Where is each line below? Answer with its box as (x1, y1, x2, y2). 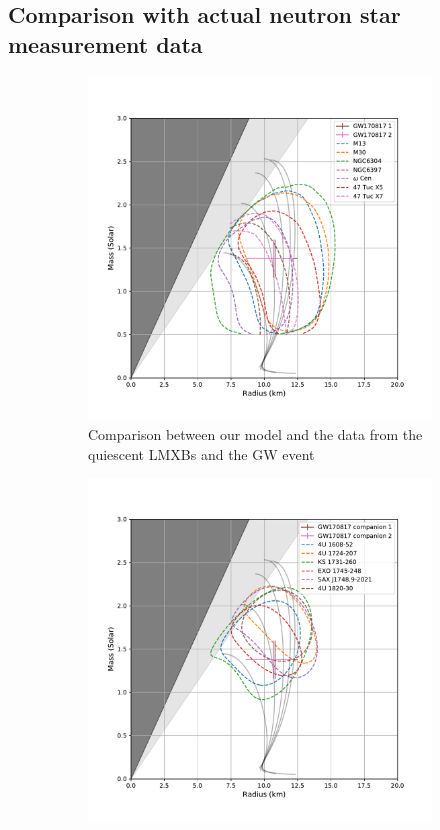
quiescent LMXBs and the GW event (88, 443, 315, 464)
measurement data (8, 28, 203, 59)
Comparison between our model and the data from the (88, 424, 423, 445)
